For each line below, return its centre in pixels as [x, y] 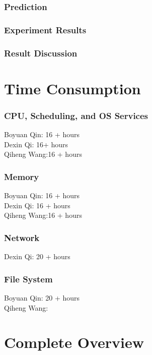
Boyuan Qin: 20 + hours [42, 297]
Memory [22, 176]
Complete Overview [74, 342]
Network [22, 237]
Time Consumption [72, 88]
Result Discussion [41, 53]
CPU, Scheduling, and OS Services [76, 115]
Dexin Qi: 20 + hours [37, 256]
